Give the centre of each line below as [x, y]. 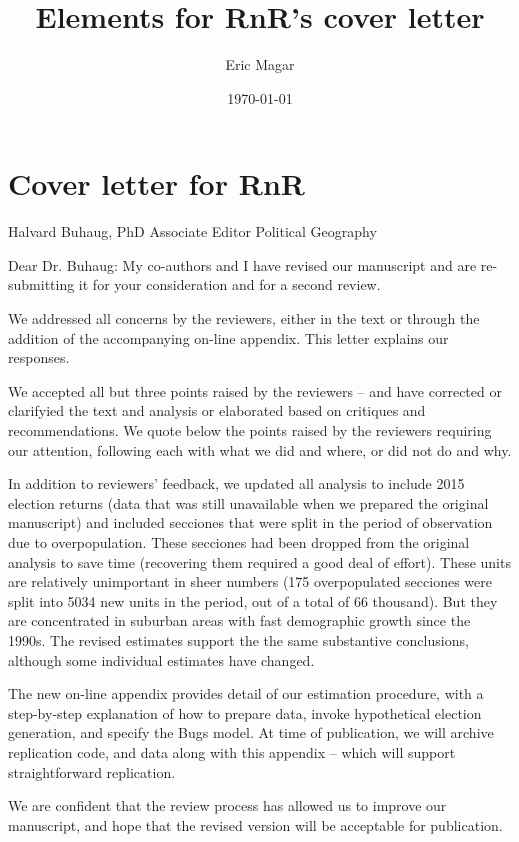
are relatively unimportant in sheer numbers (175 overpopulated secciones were [250, 581]
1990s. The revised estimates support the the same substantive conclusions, [238, 639]
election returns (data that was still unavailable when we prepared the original [248, 502]
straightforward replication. [92, 771]
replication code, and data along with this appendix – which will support [232, 751]
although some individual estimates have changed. [161, 659]
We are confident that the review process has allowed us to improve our [227, 805]
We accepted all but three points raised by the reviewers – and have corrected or [255, 390]
